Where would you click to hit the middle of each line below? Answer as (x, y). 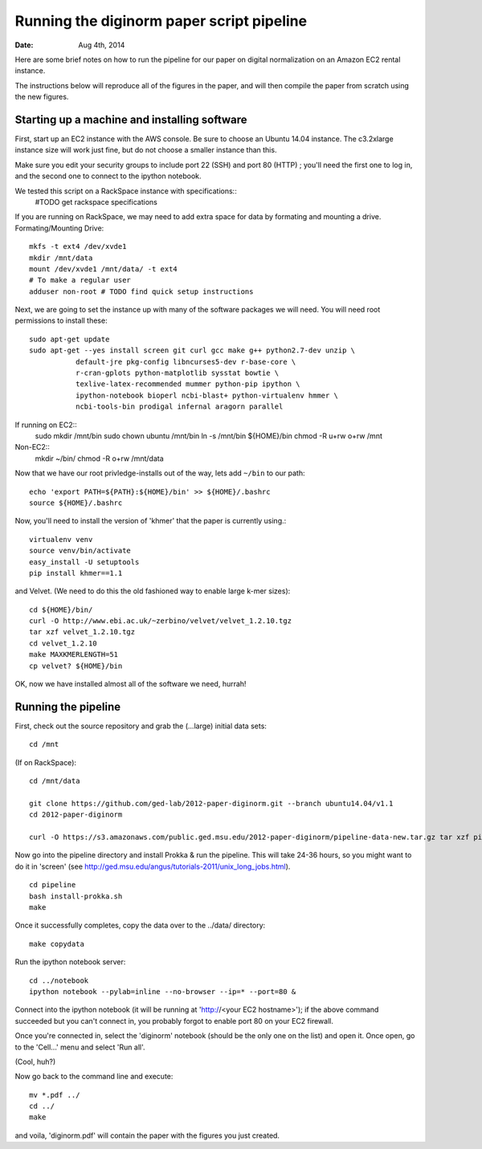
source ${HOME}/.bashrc (76, 503)
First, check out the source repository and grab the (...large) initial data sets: (141, 726)
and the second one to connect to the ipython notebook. (108, 176)
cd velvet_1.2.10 (63, 643)
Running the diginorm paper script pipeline (161, 21)
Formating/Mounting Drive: (59, 228)
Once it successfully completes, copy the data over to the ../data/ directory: (140, 925)
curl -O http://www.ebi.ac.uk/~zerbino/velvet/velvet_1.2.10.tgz (161, 621)
